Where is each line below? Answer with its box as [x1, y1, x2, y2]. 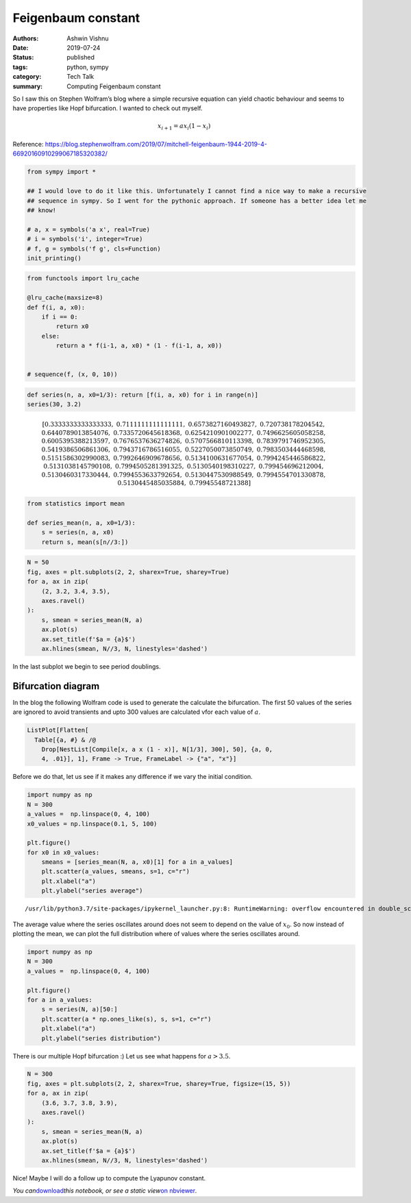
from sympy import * [27, 168, 96, 176]
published [66, 53, 95, 62]
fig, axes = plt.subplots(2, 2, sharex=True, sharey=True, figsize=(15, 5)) [27, 1080, 291, 1087]
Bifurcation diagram [12, 680, 100, 692]
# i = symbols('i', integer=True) [27, 235, 143, 243]
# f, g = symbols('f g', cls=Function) [27, 245, 161, 253]
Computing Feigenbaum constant [66, 82, 161, 90]
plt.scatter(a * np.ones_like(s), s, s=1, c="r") [41, 1015, 212, 1023]
